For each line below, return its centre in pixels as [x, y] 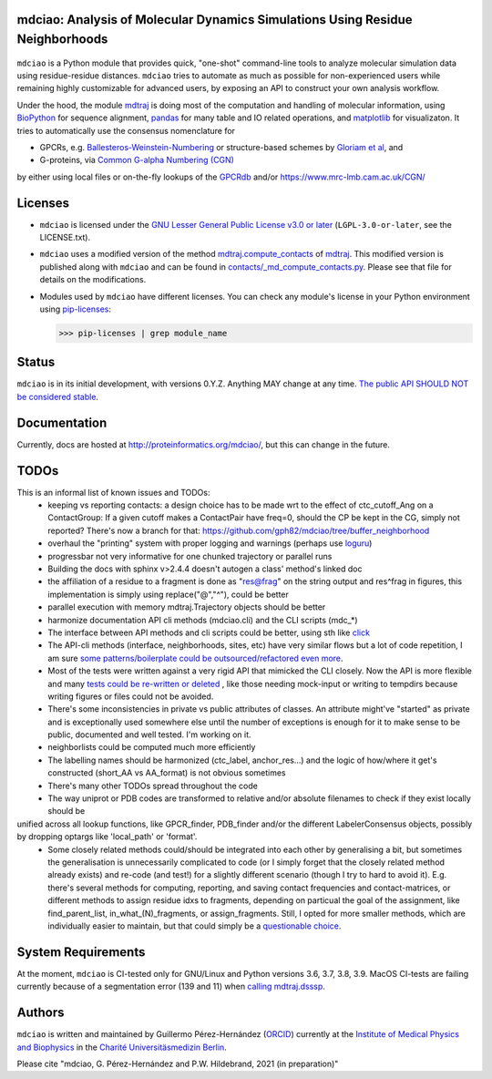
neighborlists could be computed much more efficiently [152, 747]
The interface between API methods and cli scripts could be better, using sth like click [209, 632]
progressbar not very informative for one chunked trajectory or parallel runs [190, 556]
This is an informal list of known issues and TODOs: [113, 492]
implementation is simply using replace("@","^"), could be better [168, 594]
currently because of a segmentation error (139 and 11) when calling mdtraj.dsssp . [171, 987]
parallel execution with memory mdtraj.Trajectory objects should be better [187, 607]
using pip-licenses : [76, 309]
